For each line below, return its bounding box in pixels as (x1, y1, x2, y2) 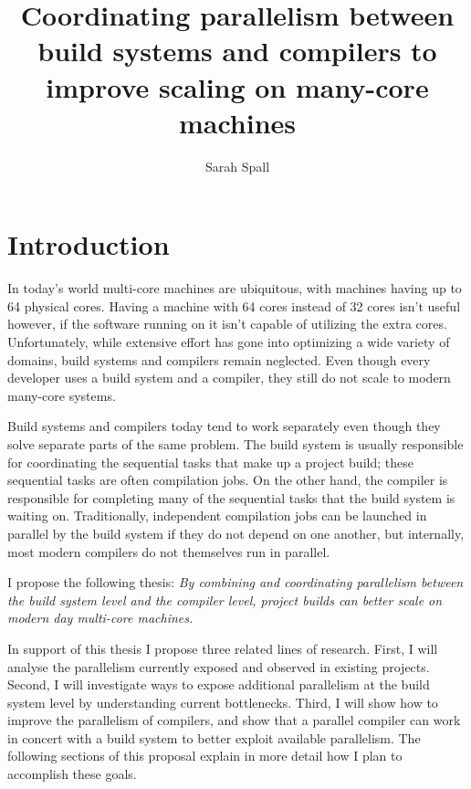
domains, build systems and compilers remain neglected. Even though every (7, 350, 431, 369)
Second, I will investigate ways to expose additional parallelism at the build (7, 675, 430, 694)
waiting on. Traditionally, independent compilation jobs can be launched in (7, 506, 427, 525)
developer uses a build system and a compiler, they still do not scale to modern (7, 368, 451, 387)
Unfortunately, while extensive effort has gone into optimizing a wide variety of (7, 332, 450, 351)
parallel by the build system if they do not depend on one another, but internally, (7, 523, 465, 542)
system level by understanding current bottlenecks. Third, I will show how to (7, 692, 438, 711)
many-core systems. (7, 385, 116, 405)
